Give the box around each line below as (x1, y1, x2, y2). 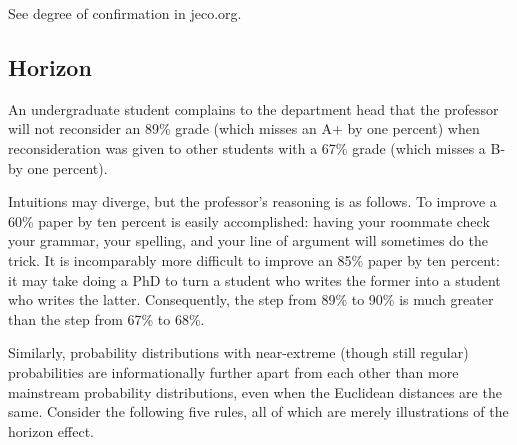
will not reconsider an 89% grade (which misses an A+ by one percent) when (8, 118, 480, 139)
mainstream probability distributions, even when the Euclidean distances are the (8, 381, 502, 402)
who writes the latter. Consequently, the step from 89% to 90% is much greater (8, 289, 494, 310)
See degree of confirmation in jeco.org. (8, 3, 242, 23)
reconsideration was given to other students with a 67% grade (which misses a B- (8, 137, 506, 158)
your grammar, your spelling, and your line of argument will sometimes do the (8, 230, 488, 251)
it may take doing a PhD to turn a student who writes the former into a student (8, 269, 501, 290)
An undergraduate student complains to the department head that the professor (8, 98, 499, 119)
